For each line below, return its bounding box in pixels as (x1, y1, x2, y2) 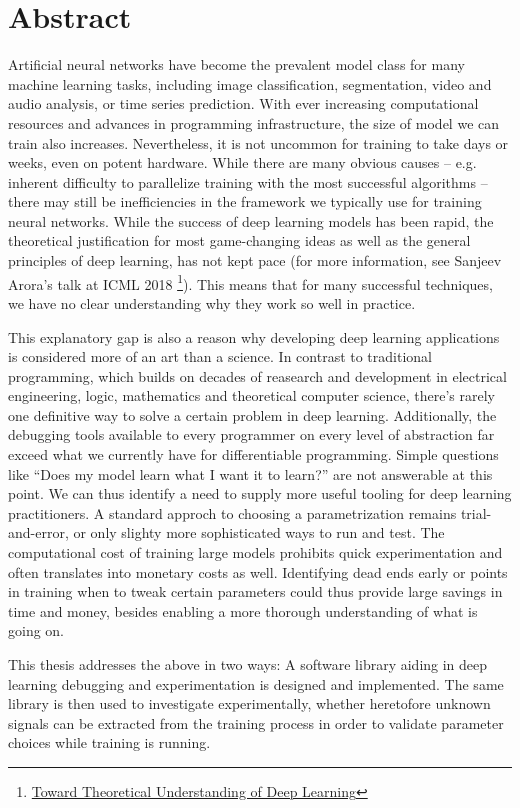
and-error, (8, 522, 69, 543)
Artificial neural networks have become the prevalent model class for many (8, 54, 465, 75)
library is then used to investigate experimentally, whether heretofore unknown (8, 693, 491, 714)
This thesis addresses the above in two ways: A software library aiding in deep (8, 654, 488, 674)
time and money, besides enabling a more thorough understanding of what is (8, 600, 478, 621)
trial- (460, 502, 492, 523)
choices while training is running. (8, 732, 211, 753)
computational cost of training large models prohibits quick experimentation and (8, 542, 503, 563)
